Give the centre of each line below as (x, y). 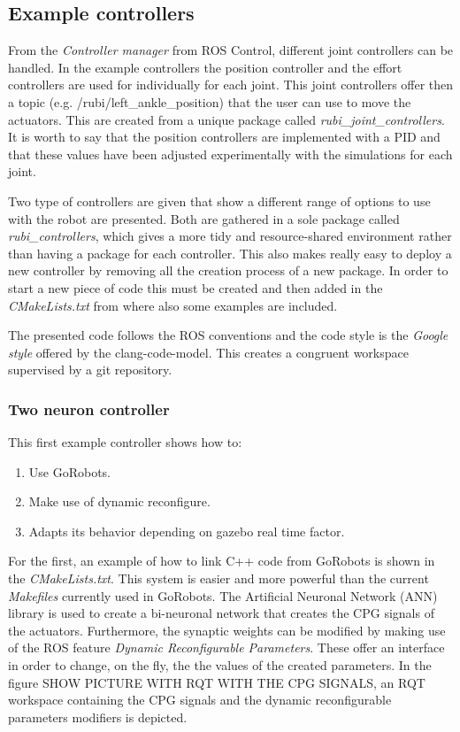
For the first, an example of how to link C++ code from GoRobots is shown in (222, 561)
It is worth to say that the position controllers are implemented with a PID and (224, 137)
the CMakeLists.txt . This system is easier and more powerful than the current (218, 578)
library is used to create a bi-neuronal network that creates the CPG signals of (221, 613)
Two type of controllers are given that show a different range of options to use (219, 200)
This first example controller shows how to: (125, 442)
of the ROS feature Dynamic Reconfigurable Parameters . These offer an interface (226, 647)
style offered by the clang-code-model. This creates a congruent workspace (208, 352)
